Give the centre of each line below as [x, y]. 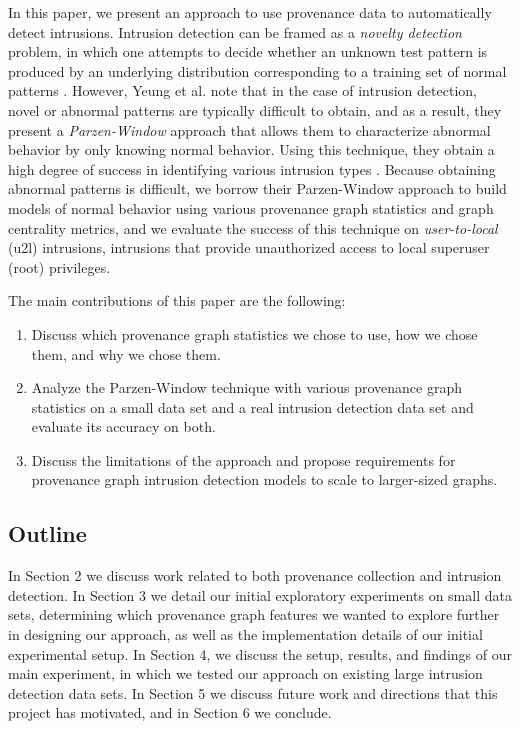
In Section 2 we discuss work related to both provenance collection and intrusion [255, 575]
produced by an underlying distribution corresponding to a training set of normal [257, 70]
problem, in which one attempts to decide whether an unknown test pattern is [248, 51]
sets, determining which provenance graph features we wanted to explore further [254, 614]
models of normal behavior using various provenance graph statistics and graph [251, 207]
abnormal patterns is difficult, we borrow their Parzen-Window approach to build [257, 188]
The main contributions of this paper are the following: [177, 300]
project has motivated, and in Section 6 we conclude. [170, 712]
